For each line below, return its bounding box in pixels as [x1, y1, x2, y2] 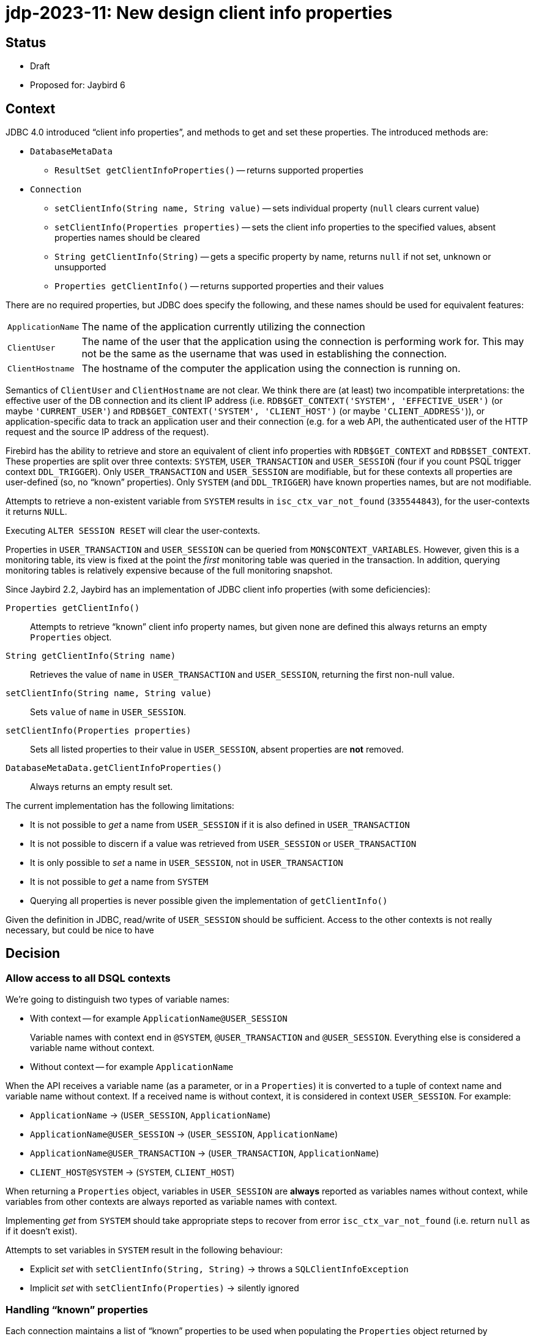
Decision [6, 946, 61, 962]
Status [6, 34, 47, 50]
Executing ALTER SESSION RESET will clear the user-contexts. [6, 525, 261, 536]
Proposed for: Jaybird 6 [30, 80, 125, 91]
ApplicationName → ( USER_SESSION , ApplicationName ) [30, 1110, 271, 1121]
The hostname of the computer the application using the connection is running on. [81, 362, 461, 375]
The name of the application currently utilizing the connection [81, 321, 365, 333]
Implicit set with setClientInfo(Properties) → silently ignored [30, 1283, 299, 1294]
